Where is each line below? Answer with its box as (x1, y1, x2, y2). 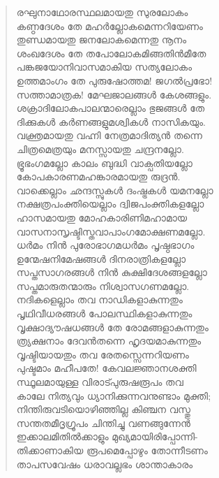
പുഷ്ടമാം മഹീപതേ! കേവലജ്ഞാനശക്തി (16, 361, 197, 375)
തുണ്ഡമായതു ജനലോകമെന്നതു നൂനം (16, 32, 187, 47)
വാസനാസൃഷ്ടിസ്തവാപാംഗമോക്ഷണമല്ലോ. (16, 224, 206, 238)
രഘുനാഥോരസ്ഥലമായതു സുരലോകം (16, 5, 188, 19)
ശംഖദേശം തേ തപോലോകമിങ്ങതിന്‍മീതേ (16, 45, 206, 60)
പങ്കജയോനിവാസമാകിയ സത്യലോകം (16, 59, 192, 74)
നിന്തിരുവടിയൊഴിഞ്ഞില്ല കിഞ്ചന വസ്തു (16, 402, 190, 417)
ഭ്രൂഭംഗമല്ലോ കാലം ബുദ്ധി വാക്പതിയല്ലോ (16, 155, 192, 170)
